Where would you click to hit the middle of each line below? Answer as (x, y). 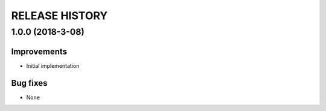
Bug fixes (29, 83)
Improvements (39, 51)
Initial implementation (53, 65)
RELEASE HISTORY (59, 16)
